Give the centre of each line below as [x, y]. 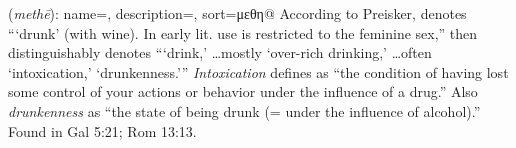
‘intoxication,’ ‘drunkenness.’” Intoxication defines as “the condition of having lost [258, 71]
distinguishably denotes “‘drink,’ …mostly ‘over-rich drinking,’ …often [220, 52]
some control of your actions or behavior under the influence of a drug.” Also [243, 91]
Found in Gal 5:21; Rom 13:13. [102, 130]
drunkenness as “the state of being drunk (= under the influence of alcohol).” [244, 110]
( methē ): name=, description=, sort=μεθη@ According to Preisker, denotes [237, 13]
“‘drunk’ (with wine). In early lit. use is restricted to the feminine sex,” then [243, 32]
